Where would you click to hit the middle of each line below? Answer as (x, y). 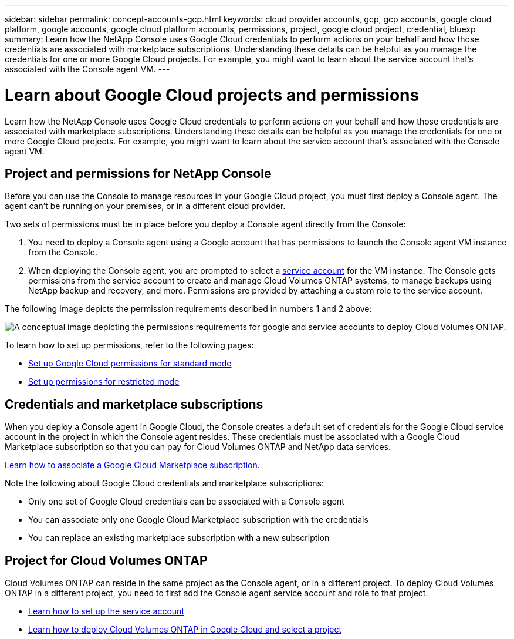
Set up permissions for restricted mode (104, 382)
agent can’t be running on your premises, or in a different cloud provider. (145, 206)
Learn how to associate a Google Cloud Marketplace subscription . (132, 465)
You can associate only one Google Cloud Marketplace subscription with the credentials (198, 520)
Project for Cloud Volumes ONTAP (106, 560)
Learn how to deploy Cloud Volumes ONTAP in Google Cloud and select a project (185, 630)
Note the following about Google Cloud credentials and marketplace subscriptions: (165, 483)
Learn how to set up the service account (106, 611)
